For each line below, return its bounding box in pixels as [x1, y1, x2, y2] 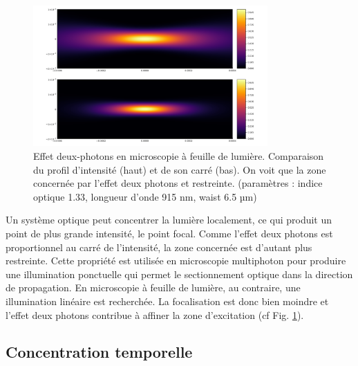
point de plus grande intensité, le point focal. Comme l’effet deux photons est [6, 226, 333, 240]
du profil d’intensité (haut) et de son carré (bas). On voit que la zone [33, 162, 326, 176]
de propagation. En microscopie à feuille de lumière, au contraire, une [6, 280, 301, 295]
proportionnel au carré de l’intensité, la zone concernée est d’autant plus [6, 239, 312, 254]
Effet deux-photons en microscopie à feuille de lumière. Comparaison [33, 148, 324, 163]
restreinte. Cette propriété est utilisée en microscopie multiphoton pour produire [6, 253, 346, 268]
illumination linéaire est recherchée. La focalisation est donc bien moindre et [6, 293, 329, 308]
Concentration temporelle [6, 341, 193, 363]
